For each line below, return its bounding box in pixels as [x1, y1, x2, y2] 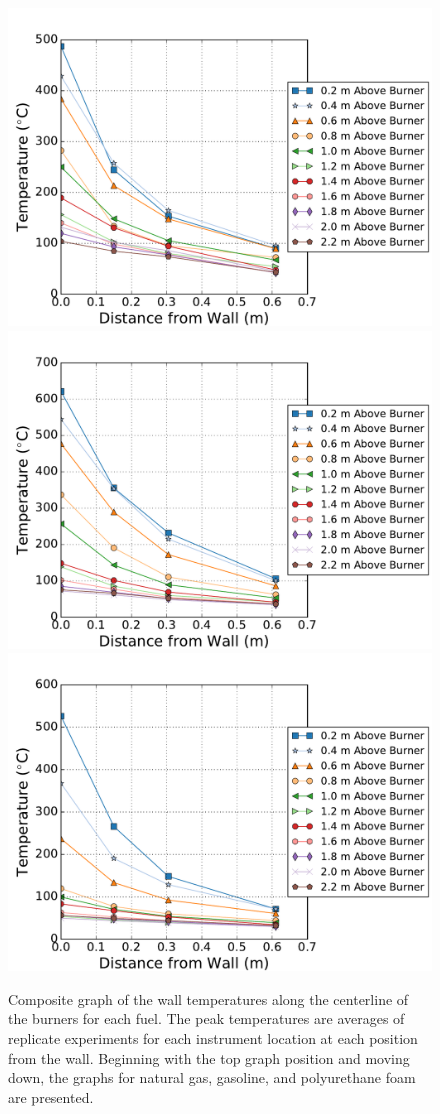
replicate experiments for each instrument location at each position [8, 1027, 418, 1048]
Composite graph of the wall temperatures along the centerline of [8, 988, 409, 1009]
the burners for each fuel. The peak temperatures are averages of [8, 1008, 405, 1029]
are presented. [8, 1086, 94, 1107]
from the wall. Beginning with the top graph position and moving [8, 1047, 410, 1068]
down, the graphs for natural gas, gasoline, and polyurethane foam [8, 1067, 416, 1088]
